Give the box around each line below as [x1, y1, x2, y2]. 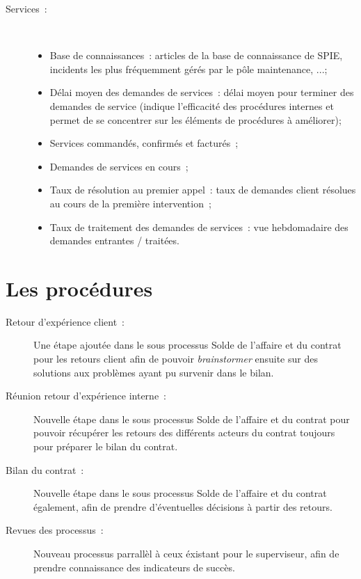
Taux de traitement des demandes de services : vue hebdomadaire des [49, 219, 348, 234]
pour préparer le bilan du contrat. [33, 439, 178, 453]
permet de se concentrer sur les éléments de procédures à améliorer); [49, 112, 342, 127]
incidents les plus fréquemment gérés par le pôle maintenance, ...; [49, 61, 328, 76]
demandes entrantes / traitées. [49, 233, 179, 248]
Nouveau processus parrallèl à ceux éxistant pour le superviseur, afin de [33, 546, 339, 560]
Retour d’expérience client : [6, 314, 125, 328]
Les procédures [6, 273, 153, 302]
